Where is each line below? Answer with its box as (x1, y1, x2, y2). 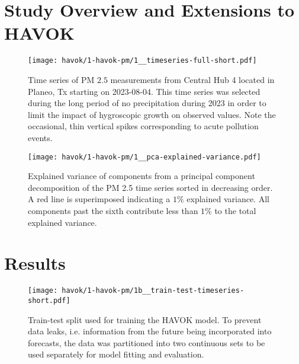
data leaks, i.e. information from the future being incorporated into (28, 325, 272, 337)
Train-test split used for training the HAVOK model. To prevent (28, 313, 262, 325)
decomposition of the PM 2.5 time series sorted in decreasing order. (28, 181, 273, 193)
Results (4, 251, 66, 275)
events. (28, 131, 53, 143)
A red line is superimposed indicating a (28, 193, 171, 205)
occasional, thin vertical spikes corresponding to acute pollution (28, 120, 259, 132)
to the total (214, 204, 256, 216)
